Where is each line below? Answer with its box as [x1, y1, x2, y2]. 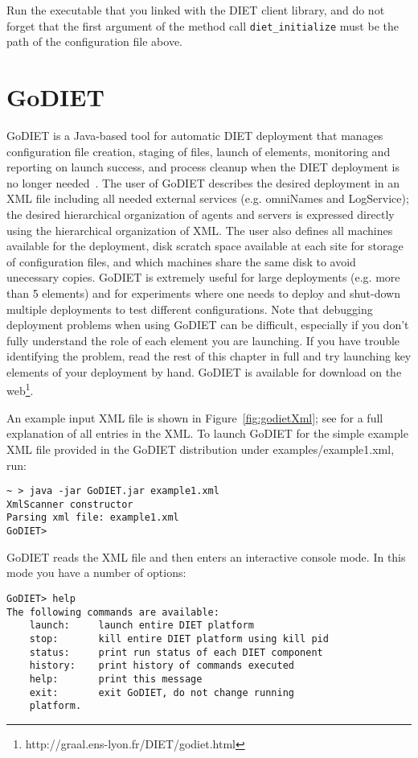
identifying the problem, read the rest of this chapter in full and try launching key [6, 348, 412, 365]
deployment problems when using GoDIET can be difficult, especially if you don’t [6, 316, 409, 333]
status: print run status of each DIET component [29, 646, 323, 658]
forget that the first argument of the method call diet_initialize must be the [6, 17, 399, 34]
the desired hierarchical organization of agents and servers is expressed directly [6, 205, 395, 222]
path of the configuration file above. [6, 33, 183, 50]
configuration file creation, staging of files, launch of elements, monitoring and [6, 142, 391, 159]
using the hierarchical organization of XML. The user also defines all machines [6, 221, 393, 238]
